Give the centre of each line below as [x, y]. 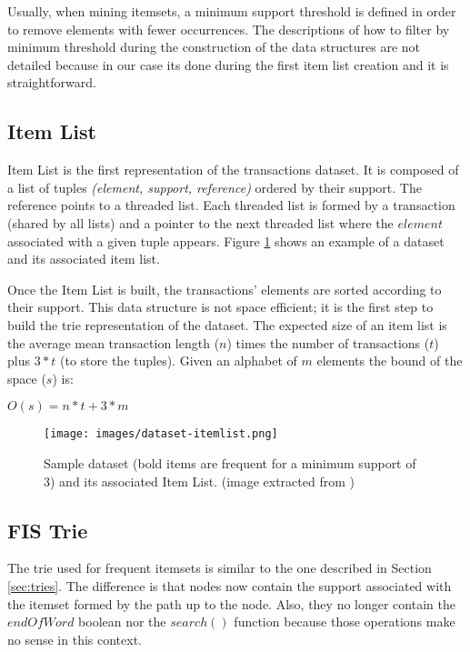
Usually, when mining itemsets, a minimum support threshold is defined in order [232, 11]
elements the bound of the [390, 361]
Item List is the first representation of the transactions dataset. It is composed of [233, 170]
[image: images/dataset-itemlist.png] [161, 434]
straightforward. [52, 82]
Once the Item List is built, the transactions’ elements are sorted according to [225, 289]
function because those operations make [345, 622]
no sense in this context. [75, 639]
